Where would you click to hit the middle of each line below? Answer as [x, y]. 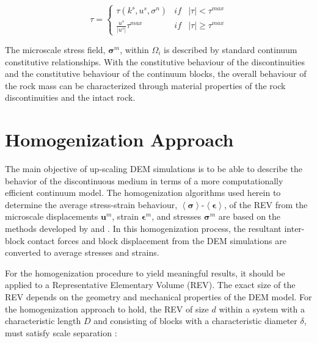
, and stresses [177, 216]
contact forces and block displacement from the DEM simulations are [157, 240]
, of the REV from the [266, 204]
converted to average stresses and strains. [82, 252]
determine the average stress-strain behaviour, [91, 204]
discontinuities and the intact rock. [70, 97]
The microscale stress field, [55, 49]
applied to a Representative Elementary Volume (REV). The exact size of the [150, 285]
